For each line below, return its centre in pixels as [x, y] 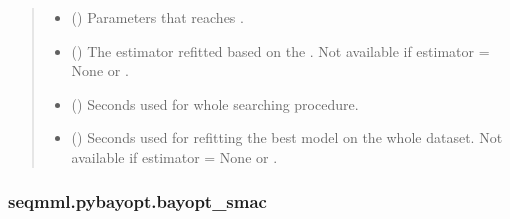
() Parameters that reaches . [157, 17]
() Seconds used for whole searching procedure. [215, 103]
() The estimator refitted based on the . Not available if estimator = [280, 50]
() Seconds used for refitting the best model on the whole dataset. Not [287, 137]
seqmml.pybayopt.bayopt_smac [137, 201]
